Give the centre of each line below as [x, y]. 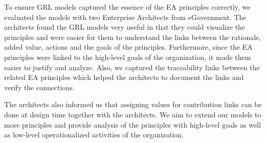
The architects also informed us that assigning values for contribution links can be [133, 104]
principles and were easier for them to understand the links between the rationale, [133, 37]
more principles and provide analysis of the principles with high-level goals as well [132, 124]
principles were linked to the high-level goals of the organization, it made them [128, 57]
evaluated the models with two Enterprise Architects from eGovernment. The [125, 17]
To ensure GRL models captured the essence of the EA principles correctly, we [127, 7]
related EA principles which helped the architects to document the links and [124, 77]
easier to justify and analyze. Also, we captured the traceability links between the [132, 67]
